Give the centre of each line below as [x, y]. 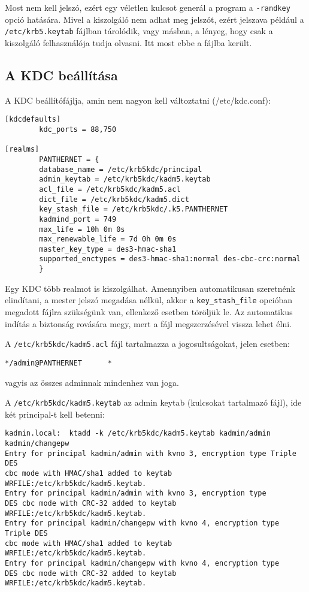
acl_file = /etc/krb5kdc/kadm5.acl [110, 189]
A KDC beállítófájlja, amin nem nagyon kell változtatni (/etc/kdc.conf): [138, 100]
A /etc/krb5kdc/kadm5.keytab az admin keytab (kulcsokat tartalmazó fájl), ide [153, 402]
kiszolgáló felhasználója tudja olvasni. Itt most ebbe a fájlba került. [128, 42]
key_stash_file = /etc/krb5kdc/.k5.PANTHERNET [134, 209]
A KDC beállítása [61, 75]
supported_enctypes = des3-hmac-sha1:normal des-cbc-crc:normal [170, 259]
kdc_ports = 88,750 [78, 129]
